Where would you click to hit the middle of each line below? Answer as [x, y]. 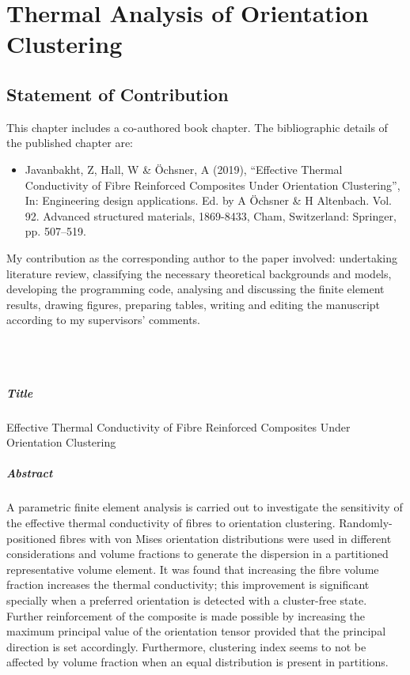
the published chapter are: [70, 143]
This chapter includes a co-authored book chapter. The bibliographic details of [197, 127]
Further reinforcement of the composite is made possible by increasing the [186, 615]
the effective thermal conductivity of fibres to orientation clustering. [171, 522]
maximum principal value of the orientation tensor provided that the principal [196, 631]
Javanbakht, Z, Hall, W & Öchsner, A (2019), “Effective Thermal [184, 169]
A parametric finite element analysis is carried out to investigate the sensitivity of [205, 507]
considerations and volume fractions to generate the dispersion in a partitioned [197, 554]
